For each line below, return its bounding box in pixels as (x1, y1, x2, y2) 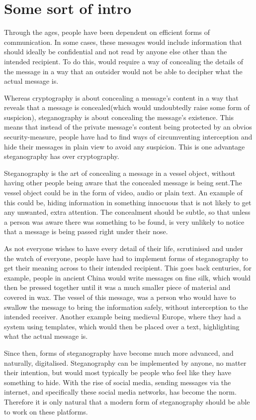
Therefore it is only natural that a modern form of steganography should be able (4, 396, 250, 407)
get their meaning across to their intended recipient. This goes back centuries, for (4, 263, 252, 273)
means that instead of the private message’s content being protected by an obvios (4, 122, 252, 132)
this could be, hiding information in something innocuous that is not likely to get (4, 197, 252, 207)
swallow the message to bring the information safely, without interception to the (4, 301, 248, 312)
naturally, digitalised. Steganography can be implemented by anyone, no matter (4, 357, 247, 368)
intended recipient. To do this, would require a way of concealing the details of (4, 56, 243, 66)
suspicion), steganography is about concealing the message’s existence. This (4, 112, 234, 122)
